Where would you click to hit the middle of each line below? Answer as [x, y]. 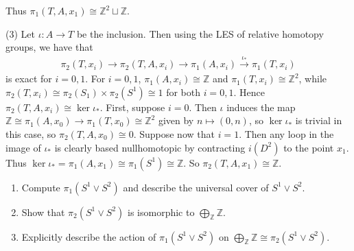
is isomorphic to [161, 212]
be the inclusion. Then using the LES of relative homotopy [200, 33]
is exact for [29, 79]
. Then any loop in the [286, 134]
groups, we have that [49, 47]
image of [23, 147]
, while [313, 79]
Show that [43, 212]
